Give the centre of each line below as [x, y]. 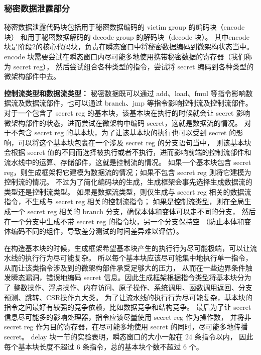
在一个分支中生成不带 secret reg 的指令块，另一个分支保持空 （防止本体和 [124, 221]
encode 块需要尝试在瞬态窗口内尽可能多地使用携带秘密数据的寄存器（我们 [125, 56]
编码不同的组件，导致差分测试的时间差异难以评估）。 [97, 231]
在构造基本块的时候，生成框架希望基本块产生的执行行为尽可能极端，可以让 [127, 248]
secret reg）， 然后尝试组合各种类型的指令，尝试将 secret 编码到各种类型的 [134, 66]
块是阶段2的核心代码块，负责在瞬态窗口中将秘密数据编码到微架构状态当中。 [129, 47]
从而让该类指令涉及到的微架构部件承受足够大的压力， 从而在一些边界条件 [125, 267]
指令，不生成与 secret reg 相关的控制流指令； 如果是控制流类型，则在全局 [124, 201]
